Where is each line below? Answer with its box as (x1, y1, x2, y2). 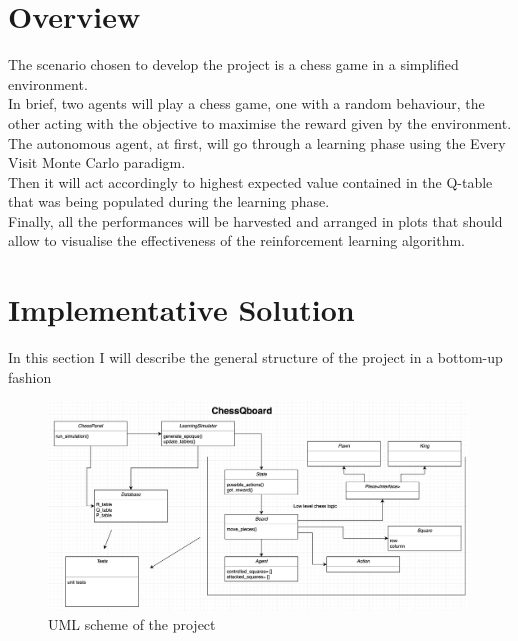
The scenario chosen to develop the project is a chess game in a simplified (8, 54, 459, 75)
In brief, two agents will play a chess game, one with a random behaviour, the (8, 93, 485, 114)
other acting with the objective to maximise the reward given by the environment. (8, 112, 512, 133)
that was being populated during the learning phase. (8, 191, 330, 212)
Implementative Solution (8, 289, 355, 330)
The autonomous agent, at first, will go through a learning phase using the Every (8, 132, 506, 153)
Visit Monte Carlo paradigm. (8, 152, 186, 173)
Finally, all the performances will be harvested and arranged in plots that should (8, 210, 503, 231)
